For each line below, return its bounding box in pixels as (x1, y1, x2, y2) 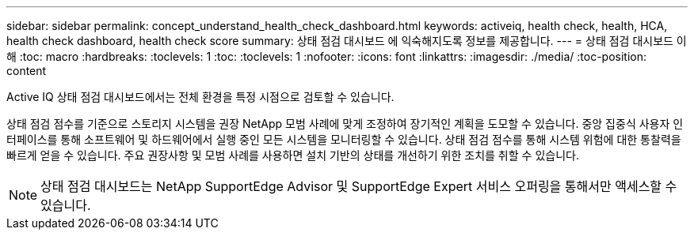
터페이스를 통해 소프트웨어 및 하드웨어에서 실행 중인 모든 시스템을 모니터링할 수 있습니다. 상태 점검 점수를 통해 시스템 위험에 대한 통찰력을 (6, 133, 681, 146)
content (6, 64, 47, 77)
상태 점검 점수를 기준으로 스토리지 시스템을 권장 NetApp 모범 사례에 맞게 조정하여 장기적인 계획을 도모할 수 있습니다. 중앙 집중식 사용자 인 (6, 117, 684, 130)
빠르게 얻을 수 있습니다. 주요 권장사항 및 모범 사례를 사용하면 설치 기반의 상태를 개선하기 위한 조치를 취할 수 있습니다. (6, 148, 579, 162)
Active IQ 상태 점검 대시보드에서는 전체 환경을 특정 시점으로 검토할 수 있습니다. (6, 90, 395, 103)
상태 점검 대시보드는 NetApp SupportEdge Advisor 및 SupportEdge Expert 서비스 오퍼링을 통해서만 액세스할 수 (40, 178, 677, 194)
